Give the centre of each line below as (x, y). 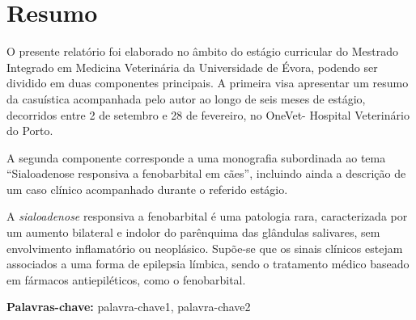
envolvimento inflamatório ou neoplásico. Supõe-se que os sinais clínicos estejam (205, 248)
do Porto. (30, 131)
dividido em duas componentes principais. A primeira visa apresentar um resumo (208, 83)
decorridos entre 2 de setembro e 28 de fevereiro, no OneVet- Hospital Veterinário (208, 114)
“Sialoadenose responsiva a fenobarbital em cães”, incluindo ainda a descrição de (206, 173)
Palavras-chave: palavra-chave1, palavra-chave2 (129, 307)
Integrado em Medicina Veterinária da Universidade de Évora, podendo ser (192, 67)
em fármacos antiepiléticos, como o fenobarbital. (126, 279)
